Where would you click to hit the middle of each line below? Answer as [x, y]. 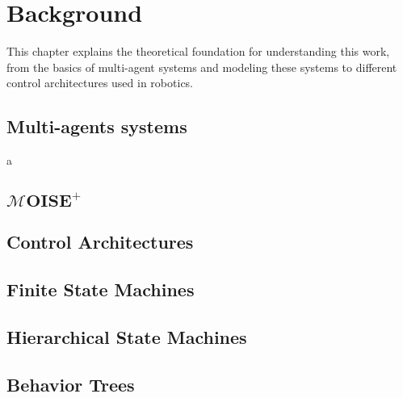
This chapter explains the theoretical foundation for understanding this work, [198, 51]
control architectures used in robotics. [100, 83]
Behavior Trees [71, 384]
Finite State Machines [101, 289]
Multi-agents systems [97, 126]
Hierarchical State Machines [127, 336]
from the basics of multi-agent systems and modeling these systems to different [202, 67]
